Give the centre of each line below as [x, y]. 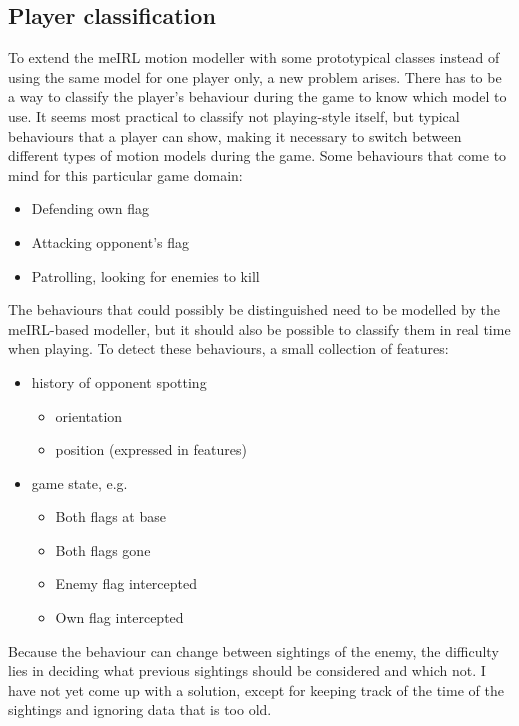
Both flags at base [110, 516]
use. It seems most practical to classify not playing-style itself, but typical [234, 115]
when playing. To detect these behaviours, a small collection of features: [228, 348]
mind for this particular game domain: [125, 174]
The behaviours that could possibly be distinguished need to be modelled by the [254, 309]
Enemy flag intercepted [126, 583]
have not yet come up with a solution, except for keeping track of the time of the [256, 689]
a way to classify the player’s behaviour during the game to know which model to [257, 96]
